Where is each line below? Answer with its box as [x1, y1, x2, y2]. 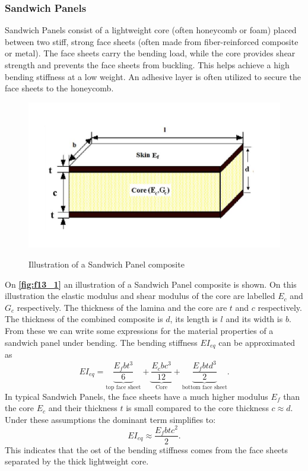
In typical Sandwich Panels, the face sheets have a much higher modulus [5, 390, 268, 402]
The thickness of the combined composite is [5, 313, 163, 325]
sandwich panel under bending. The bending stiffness [5, 336, 198, 348]
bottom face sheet [182, 384, 227, 391]
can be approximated [218, 336, 296, 348]
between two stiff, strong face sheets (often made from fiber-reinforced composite [5, 35, 299, 47]
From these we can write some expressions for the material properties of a [5, 324, 274, 337]
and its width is [226, 313, 283, 325]
